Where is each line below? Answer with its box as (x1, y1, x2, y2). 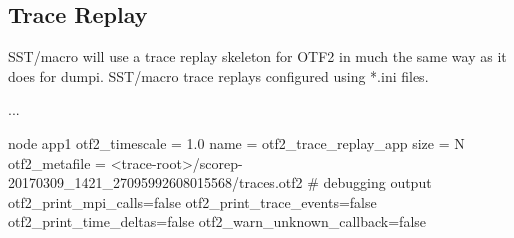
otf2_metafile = (8, 152, 106, 173)
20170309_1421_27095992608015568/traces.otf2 (8, 172, 303, 193)
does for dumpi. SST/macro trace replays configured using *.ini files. (8, 65, 429, 86)
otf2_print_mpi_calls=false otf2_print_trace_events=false (8, 191, 377, 212)
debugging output (323, 172, 432, 193)
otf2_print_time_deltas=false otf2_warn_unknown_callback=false (8, 211, 427, 232)
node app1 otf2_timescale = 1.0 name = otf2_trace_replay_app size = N (8, 132, 465, 153)
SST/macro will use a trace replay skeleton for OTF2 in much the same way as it (8, 46, 507, 67)
